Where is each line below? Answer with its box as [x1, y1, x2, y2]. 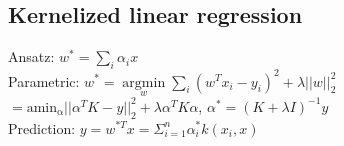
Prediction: [8, 117, 76, 138]
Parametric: [8, 70, 80, 91]
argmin [122, 75, 166, 90]
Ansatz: [8, 46, 55, 67]
